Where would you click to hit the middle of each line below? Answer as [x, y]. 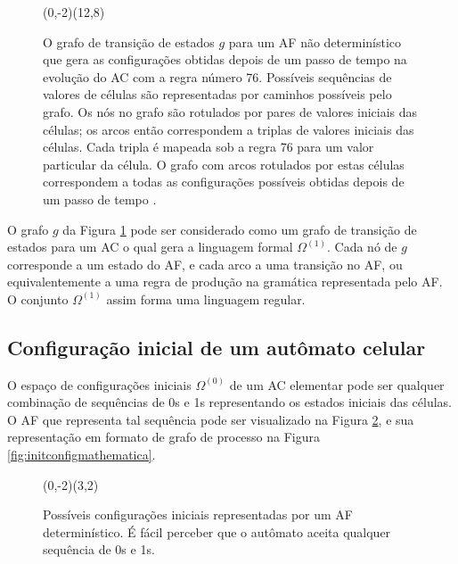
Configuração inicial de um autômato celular [217, 347]
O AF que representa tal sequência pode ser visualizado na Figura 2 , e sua [211, 419]
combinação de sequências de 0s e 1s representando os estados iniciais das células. [229, 402]
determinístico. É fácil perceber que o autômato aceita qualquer [217, 531]
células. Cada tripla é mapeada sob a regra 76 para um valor [209, 147]
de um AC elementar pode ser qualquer [337, 384]
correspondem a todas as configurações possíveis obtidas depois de [224, 182]
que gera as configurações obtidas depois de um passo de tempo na [225, 59]
